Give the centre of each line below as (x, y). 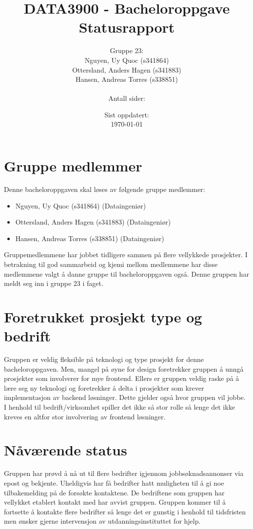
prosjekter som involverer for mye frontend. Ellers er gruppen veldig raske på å (122, 378)
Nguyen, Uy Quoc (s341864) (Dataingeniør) (81, 205)
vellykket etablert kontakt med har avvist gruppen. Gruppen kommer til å (115, 502)
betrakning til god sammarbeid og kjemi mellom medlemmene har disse (111, 264)
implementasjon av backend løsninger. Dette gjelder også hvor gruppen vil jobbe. (125, 397)
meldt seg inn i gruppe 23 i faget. (54, 283)
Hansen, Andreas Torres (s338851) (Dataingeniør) (90, 238)
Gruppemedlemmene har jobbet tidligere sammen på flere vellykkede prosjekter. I (126, 255)
